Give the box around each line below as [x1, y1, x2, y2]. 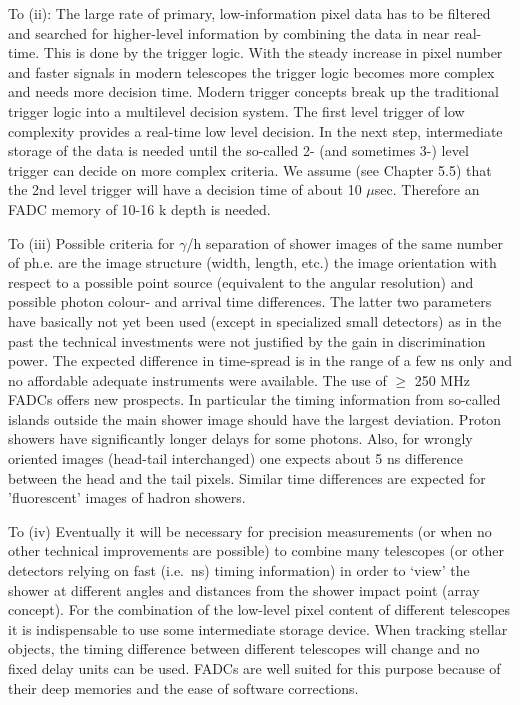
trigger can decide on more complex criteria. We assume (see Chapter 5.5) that [8, 159, 492, 180]
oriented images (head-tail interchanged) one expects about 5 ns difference [8, 448, 463, 469]
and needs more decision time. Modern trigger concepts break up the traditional [8, 81, 499, 102]
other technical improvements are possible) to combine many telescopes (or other [8, 540, 504, 561]
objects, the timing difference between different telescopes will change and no [8, 638, 480, 659]
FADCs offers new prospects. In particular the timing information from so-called [8, 389, 501, 410]
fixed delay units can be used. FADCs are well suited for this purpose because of [8, 658, 501, 678]
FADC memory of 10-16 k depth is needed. [8, 198, 271, 219]
